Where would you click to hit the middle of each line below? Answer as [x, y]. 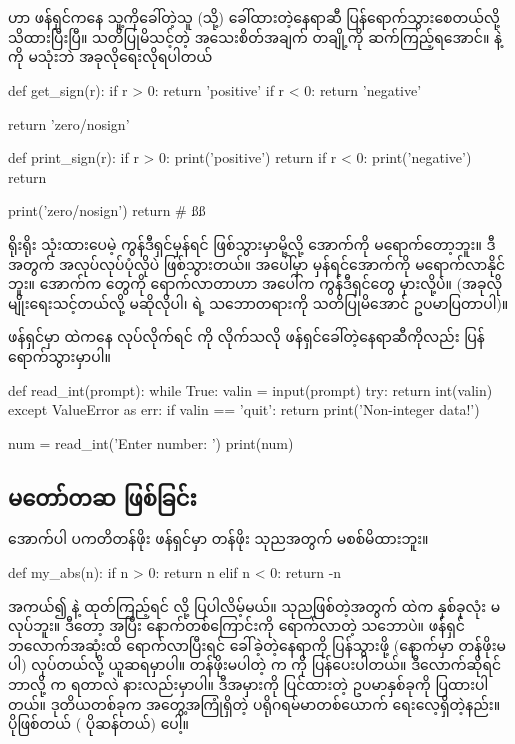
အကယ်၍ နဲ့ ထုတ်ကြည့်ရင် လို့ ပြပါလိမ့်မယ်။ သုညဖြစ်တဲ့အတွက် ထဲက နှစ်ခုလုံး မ [254, 605]
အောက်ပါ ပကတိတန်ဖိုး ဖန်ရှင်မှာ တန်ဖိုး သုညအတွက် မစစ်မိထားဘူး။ [218, 538]
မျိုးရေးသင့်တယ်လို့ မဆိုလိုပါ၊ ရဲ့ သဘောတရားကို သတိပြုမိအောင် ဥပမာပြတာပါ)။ [258, 302]
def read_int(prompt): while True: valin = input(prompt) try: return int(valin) [250, 389]
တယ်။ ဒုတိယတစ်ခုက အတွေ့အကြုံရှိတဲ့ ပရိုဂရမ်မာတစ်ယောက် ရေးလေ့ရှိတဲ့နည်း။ [254, 703]
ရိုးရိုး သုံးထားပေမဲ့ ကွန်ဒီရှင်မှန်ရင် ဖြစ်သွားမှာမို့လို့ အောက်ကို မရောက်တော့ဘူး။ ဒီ [252, 243]
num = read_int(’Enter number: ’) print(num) [151, 442]
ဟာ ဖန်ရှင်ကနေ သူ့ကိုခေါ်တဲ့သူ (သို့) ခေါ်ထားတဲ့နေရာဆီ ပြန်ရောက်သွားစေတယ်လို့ [254, 17]
